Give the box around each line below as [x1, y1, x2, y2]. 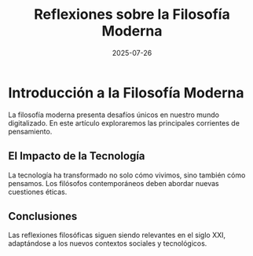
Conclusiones [8, 210, 78, 223]
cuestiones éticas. [8, 187, 68, 196]
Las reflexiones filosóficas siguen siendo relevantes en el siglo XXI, [8, 230, 226, 240]
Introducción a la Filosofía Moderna [8, 84, 245, 101]
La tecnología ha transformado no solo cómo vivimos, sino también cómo [8, 170, 246, 180]
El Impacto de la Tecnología [8, 149, 145, 163]
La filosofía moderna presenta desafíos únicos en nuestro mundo [8, 110, 220, 119]
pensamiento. [8, 126, 53, 136]
